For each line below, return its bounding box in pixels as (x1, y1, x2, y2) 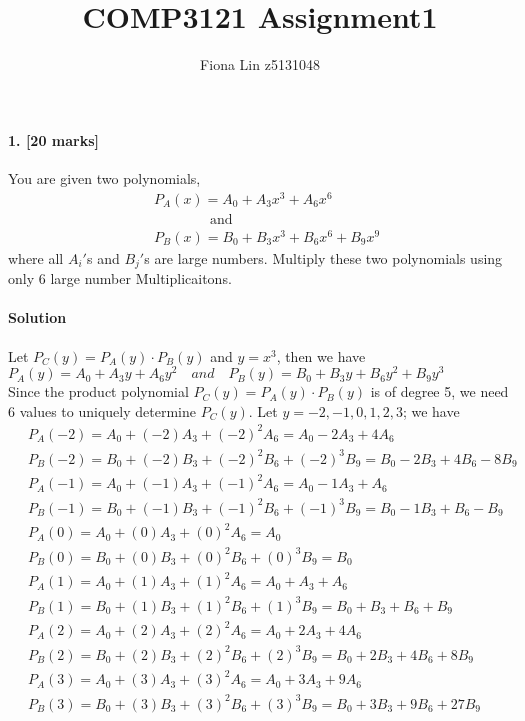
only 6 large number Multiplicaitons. (8, 268, 232, 289)
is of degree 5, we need (370, 381, 509, 402)
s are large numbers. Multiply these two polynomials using (144, 247, 503, 268)
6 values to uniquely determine (8, 400, 196, 421)
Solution (8, 307, 67, 328)
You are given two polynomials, (8, 167, 201, 188)
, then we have (276, 345, 366, 366)
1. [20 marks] (8, 129, 99, 150)
